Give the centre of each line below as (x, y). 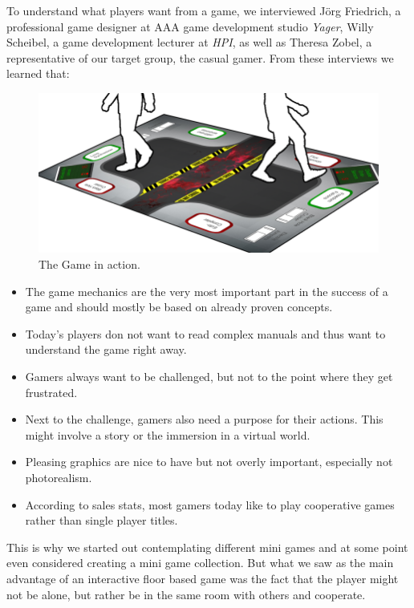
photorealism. (59, 478)
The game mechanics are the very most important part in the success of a (207, 291)
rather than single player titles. (101, 520)
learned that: (38, 73)
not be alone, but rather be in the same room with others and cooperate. (186, 594)
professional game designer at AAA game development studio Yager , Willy (190, 26)
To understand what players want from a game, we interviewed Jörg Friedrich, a (204, 10)
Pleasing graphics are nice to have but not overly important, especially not (209, 462)
